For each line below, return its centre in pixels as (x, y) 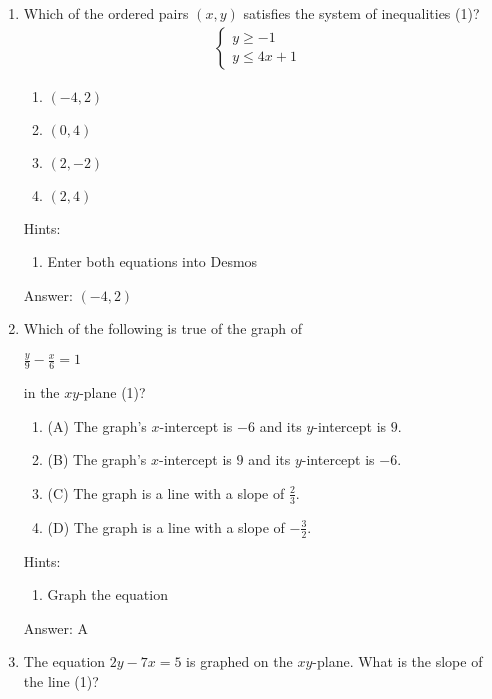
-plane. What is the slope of (397, 661)
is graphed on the (239, 661)
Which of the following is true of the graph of (163, 328)
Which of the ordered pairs (106, 13)
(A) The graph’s (97, 425)
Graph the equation (107, 594)
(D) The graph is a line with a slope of (166, 526)
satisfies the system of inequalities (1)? (361, 13)
